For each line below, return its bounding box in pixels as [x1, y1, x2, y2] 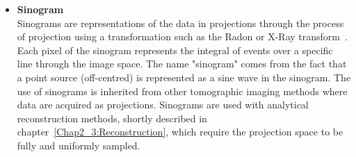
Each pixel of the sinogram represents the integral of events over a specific [17, 42, 333, 57]
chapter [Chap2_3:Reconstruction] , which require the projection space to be [17, 124, 343, 139]
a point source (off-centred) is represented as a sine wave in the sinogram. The [17, 69, 351, 84]
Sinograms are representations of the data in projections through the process [17, 15, 344, 30]
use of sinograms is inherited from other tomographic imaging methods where [17, 83, 348, 98]
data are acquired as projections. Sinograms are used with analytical [17, 97, 309, 112]
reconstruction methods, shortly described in [17, 110, 207, 125]
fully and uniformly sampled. [17, 138, 140, 152]
